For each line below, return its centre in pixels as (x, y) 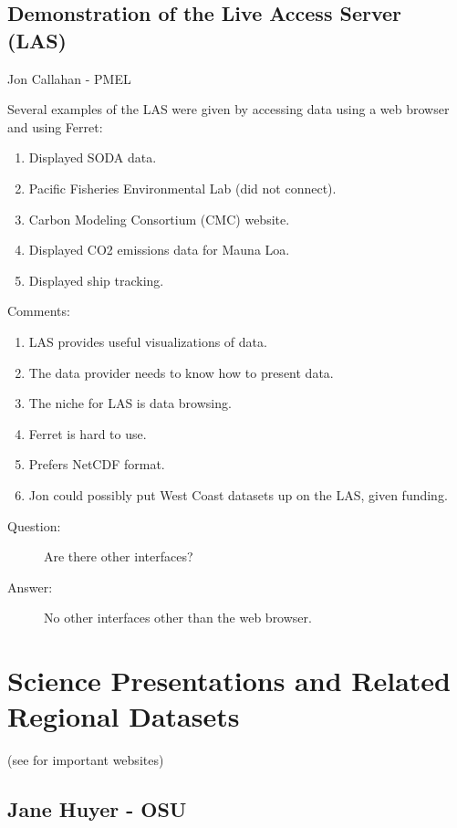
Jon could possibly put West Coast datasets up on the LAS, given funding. (238, 494)
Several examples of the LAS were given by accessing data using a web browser (228, 109)
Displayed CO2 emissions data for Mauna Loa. (159, 250)
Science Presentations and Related (229, 681)
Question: (34, 525)
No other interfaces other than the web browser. (178, 618)
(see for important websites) (86, 760)
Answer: (30, 587)
